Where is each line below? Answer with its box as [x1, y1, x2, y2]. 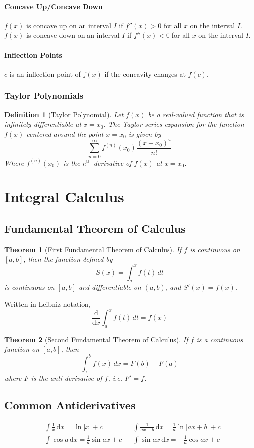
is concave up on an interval [26, 20, 111, 30]
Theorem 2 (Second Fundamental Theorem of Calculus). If [4, 334, 188, 344]
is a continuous [196, 334, 243, 344]
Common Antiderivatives [4, 397, 136, 413]
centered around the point [26, 128, 104, 139]
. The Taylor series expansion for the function [103, 119, 244, 129]
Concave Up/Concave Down [4, 1, 103, 11]
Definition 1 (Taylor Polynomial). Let [4, 109, 124, 119]
